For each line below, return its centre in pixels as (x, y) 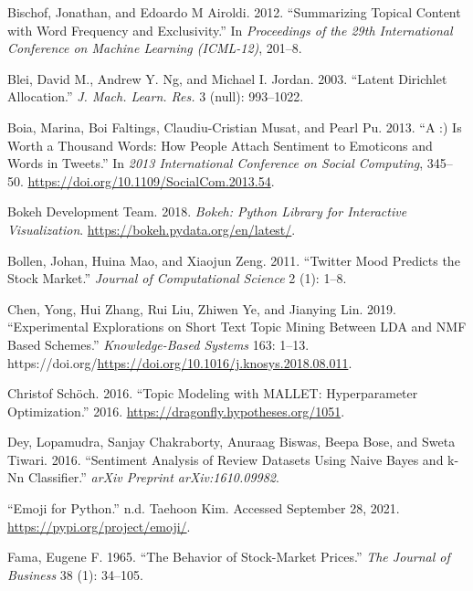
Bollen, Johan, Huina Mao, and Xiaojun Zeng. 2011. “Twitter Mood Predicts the (234, 260)
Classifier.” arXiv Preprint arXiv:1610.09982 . (153, 477)
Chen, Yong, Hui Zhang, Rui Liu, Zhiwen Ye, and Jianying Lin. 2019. (202, 308)
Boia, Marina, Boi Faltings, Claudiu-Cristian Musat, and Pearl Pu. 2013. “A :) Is (235, 127)
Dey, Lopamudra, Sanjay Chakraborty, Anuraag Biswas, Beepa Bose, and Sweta (231, 442)
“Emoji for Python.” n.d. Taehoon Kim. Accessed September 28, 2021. (204, 508)
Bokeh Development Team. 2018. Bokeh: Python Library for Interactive (207, 211)
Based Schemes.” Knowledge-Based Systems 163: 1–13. (158, 344)
